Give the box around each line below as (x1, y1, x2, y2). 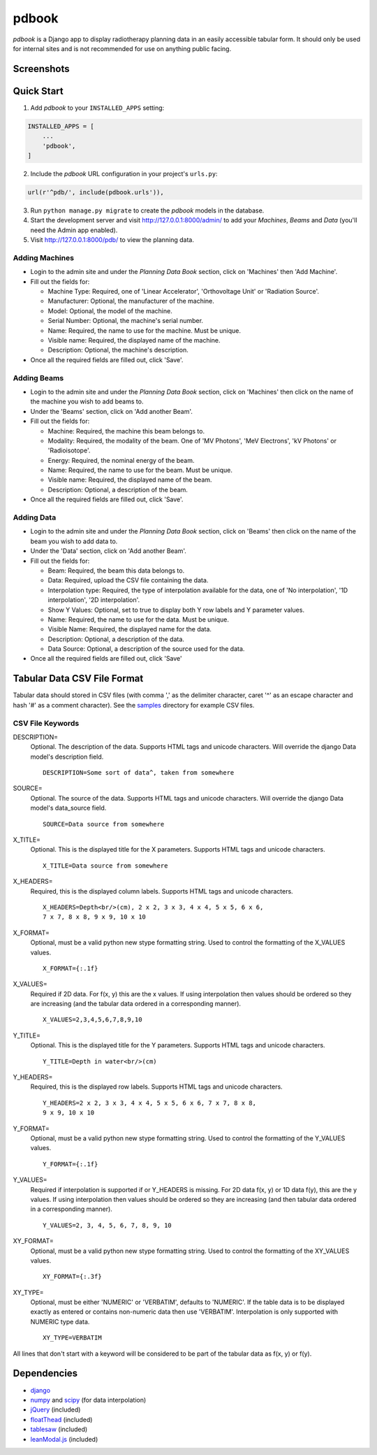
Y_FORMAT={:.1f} (43, 1160, 98, 1168)
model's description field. (30, 752, 104, 761)
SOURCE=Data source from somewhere (43, 820, 165, 828)
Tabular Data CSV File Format (13, 673, 144, 685)
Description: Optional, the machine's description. (47, 346, 188, 354)
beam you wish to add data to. (30, 537, 118, 545)
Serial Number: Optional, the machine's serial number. (47, 317, 204, 325)
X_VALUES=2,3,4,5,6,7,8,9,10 (43, 1016, 142, 1024)
